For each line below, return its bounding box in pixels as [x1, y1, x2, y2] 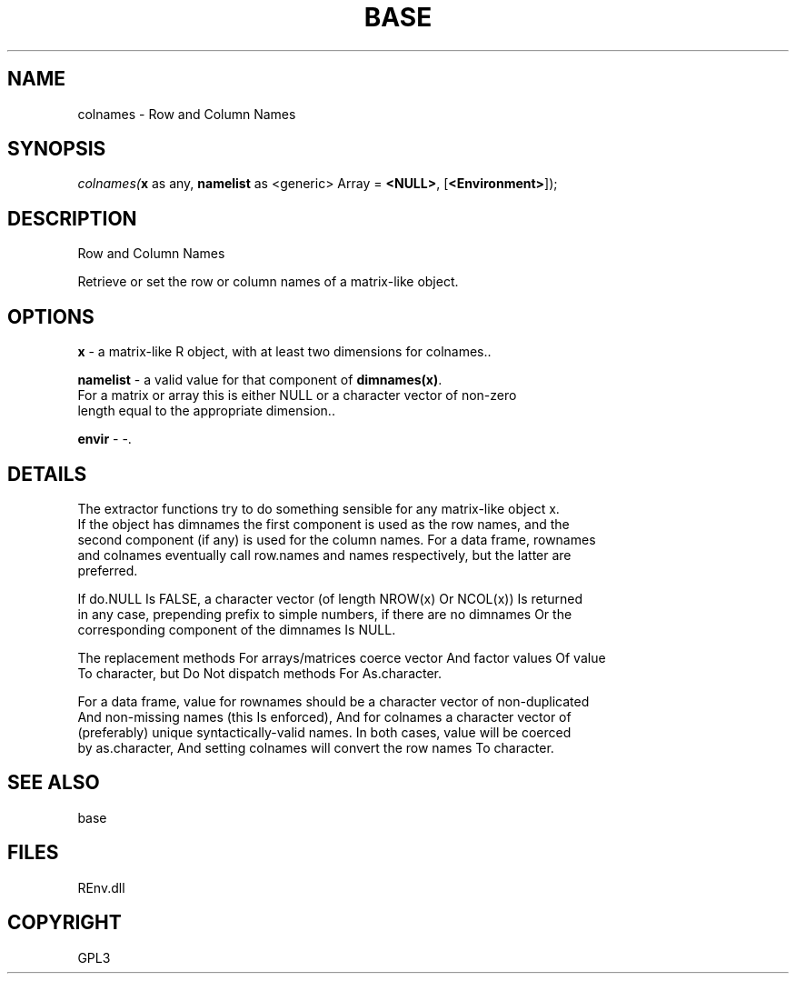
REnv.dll [77, 879, 125, 896]
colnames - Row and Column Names [77, 105, 296, 122]
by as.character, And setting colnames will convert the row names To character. [77, 739, 554, 756]
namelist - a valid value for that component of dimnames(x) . [77, 372, 443, 388]
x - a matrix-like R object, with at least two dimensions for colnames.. [77, 344, 492, 360]
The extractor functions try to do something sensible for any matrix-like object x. [77, 500, 560, 516]
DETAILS [7, 462, 87, 485]
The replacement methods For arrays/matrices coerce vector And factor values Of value [77, 649, 606, 666]
